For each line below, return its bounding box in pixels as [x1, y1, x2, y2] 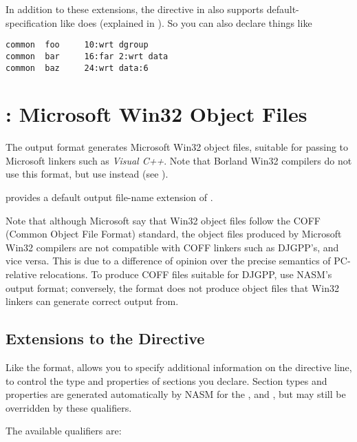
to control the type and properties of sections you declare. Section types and [6, 373, 327, 388]
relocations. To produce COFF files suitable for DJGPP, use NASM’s [39, 267, 332, 282]
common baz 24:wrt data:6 [6, 63, 149, 73]
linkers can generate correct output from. [6, 294, 179, 308]
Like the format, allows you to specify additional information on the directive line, [6, 360, 352, 375]
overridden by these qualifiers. [6, 400, 132, 414]
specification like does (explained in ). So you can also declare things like [6, 15, 312, 30]
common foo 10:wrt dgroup [6, 40, 149, 50]
